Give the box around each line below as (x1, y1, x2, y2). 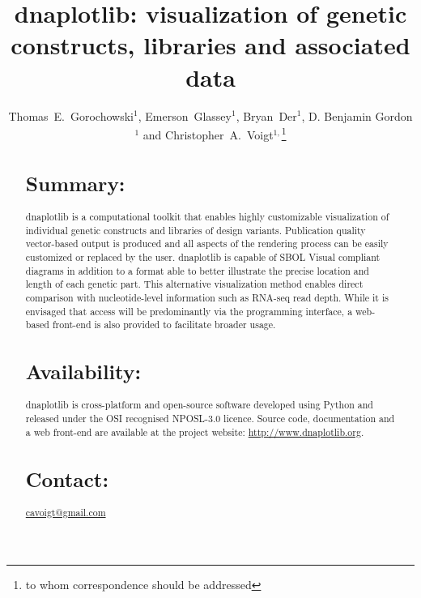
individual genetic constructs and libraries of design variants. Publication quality (25, 223, 366, 237)
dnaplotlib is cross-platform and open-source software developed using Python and (25, 398, 373, 412)
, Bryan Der (236, 107, 297, 124)
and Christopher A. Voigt (142, 126, 274, 143)
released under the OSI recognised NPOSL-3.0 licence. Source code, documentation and (25, 412, 395, 425)
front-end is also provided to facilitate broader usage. (52, 318, 276, 331)
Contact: (25, 464, 109, 493)
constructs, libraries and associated (11, 28, 410, 62)
